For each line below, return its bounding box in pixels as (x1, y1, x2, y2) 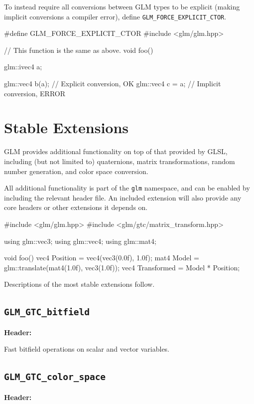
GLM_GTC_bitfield (4, 307, 90, 318)
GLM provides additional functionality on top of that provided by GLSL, (4, 146, 228, 157)
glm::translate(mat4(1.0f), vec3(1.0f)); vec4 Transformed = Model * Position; (4, 262, 240, 272)
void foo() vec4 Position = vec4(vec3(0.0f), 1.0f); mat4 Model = (4, 252, 199, 263)
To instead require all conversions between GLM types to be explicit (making (4, 1, 240, 11)
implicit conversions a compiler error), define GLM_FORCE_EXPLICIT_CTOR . (4, 11, 227, 21)
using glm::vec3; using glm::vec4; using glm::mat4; (4, 235, 156, 246)
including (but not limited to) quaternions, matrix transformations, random (4, 156, 235, 166)
